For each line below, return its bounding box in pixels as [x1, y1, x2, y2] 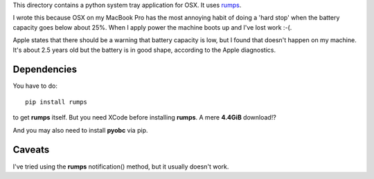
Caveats [12, 144, 50, 156]
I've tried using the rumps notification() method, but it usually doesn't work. [12, 162, 229, 171]
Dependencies [12, 64, 78, 75]
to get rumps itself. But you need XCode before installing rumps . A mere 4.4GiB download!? [12, 113, 276, 122]
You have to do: [12, 82, 58, 90]
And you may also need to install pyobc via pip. [12, 126, 148, 134]
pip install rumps [25, 97, 88, 106]
